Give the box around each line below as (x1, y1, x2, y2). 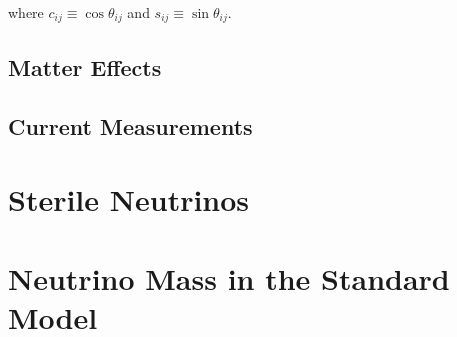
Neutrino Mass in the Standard (8, 257, 450, 298)
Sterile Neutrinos (8, 179, 250, 220)
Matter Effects (8, 51, 162, 82)
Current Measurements (8, 110, 253, 141)
